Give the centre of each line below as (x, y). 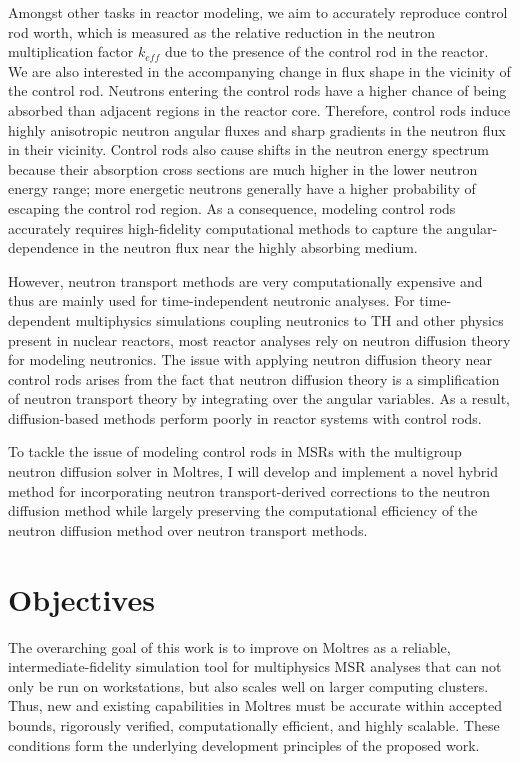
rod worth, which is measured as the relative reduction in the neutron (222, 31)
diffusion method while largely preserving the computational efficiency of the (243, 510)
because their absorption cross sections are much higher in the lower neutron (243, 168)
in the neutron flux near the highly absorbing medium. (250, 247)
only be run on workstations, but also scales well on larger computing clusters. (248, 685)
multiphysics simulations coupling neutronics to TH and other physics (289, 319)
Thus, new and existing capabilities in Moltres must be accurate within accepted (255, 705)
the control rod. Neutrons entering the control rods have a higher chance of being (257, 90)
